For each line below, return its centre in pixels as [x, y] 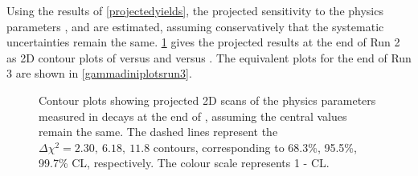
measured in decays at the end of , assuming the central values [193, 116]
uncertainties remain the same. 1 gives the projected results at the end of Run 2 [203, 42]
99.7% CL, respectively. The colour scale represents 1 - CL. [184, 163]
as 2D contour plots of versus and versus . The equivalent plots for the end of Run [209, 57]
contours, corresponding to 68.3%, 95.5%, [255, 147]
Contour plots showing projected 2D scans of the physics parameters [207, 100]
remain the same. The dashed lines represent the [158, 132]
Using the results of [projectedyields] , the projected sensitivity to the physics [195, 10]
